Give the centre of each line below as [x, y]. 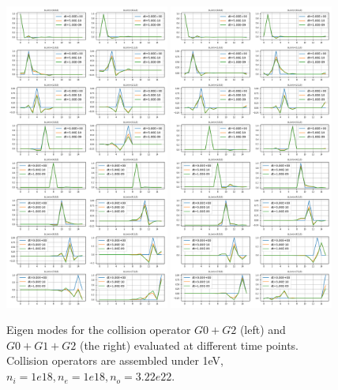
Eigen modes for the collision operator [99, 330]
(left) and [263, 330]
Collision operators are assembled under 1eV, [115, 360]
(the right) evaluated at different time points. [189, 345]
